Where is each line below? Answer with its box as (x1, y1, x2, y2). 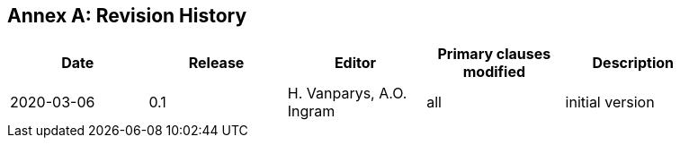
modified (462, 63, 526, 81)
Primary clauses (437, 45, 551, 64)
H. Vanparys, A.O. (287, 84, 407, 103)
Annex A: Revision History (7, 4, 247, 27)
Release (188, 54, 245, 72)
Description (592, 54, 674, 72)
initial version (565, 93, 655, 112)
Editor (334, 54, 377, 72)
